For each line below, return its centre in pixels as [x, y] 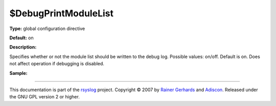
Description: [23, 47]
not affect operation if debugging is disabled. [57, 64]
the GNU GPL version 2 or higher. [45, 97]
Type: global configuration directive [47, 29]
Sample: [18, 73]
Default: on [22, 38]
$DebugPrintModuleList [61, 13]
